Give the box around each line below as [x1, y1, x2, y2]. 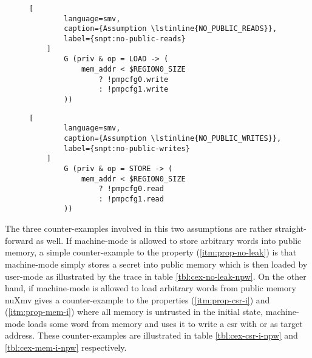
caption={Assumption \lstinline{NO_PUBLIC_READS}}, [64, 24, 277, 33]
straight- [275, 222, 307, 235]
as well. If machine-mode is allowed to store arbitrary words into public [36, 234, 302, 246]
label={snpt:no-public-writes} [64, 144, 190, 153]
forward [5, 234, 33, 246]
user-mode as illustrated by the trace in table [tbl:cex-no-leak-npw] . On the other [5, 269, 307, 282]
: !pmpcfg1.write [98, 85, 169, 94]
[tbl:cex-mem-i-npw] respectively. [5, 341, 127, 354]
